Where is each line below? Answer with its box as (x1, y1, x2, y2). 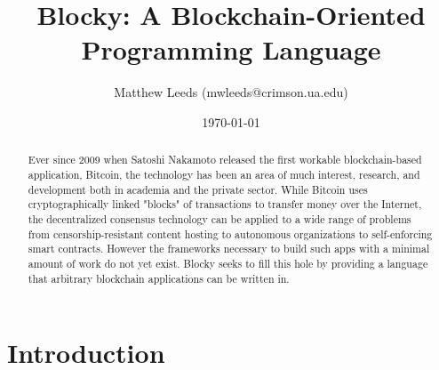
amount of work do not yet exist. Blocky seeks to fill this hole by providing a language (28, 255, 428, 270)
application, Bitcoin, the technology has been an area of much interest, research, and (28, 166, 420, 181)
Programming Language (81, 31, 381, 68)
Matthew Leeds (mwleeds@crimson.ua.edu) (114, 83, 348, 101)
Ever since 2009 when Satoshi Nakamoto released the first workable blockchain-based (28, 152, 422, 167)
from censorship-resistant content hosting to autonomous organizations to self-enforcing (28, 226, 433, 241)
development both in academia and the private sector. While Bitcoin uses (28, 181, 368, 197)
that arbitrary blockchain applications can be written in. (28, 270, 290, 286)
